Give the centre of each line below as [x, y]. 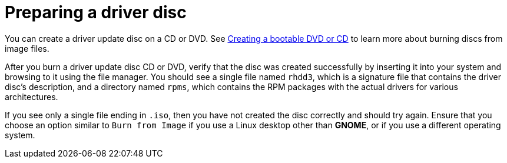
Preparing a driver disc [96, 12]
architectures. [32, 97]
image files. [27, 48]
